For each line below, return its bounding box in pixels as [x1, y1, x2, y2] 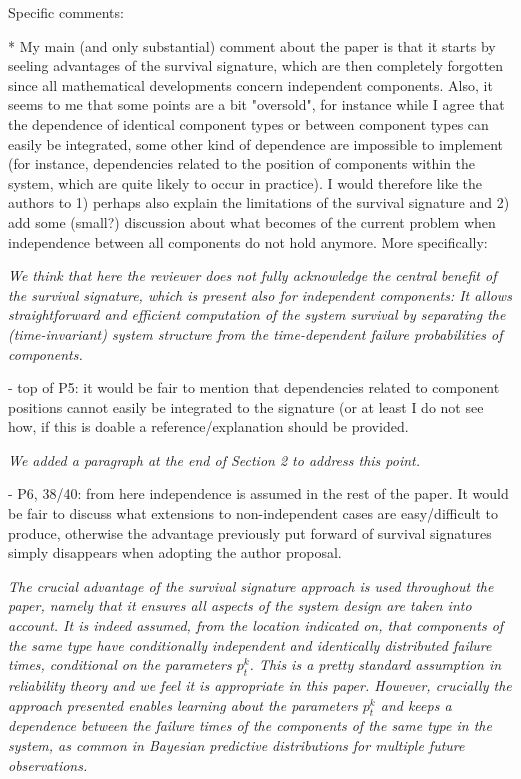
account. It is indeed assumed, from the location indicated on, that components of [8, 615, 504, 636]
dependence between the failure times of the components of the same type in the [8, 715, 492, 736]
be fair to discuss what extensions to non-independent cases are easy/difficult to [8, 503, 498, 524]
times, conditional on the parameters [8, 654, 232, 675]
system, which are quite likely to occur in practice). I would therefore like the [8, 172, 482, 193]
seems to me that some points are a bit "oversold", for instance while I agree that [8, 94, 505, 115]
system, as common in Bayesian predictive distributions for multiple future [8, 735, 465, 755]
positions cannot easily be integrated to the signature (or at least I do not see [8, 396, 484, 417]
